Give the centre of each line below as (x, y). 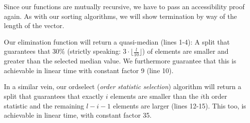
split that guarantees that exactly (54, 96)
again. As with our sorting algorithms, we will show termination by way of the (120, 16)
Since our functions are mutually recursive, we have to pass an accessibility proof (124, 6)
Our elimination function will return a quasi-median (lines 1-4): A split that (117, 41)
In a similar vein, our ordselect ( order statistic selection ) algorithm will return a (123, 86)
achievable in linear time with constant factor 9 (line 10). (89, 70)
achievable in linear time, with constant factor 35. (78, 115)
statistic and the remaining (44, 105)
